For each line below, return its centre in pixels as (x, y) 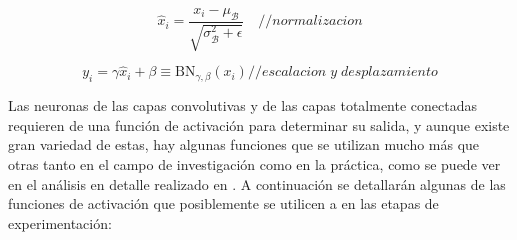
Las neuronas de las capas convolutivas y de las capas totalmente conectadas (242, 105)
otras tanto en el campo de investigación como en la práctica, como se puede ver (254, 164)
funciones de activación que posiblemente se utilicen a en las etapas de (223, 203)
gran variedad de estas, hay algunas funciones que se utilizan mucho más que (244, 144)
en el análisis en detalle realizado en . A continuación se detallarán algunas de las (257, 183)
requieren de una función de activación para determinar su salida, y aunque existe (259, 124)
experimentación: (60, 222)
